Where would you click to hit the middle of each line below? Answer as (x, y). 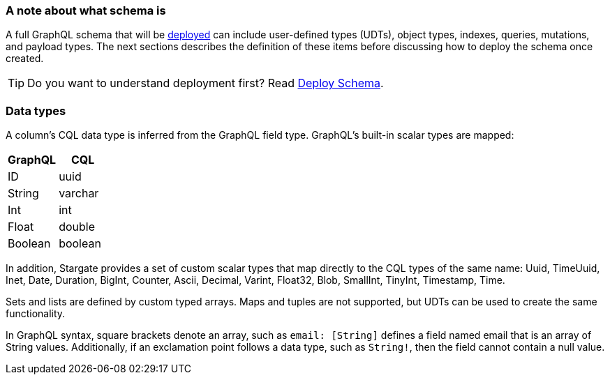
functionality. (36, 314)
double (77, 227)
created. (25, 59)
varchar (79, 193)
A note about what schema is (86, 10)
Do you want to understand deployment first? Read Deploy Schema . (206, 83)
